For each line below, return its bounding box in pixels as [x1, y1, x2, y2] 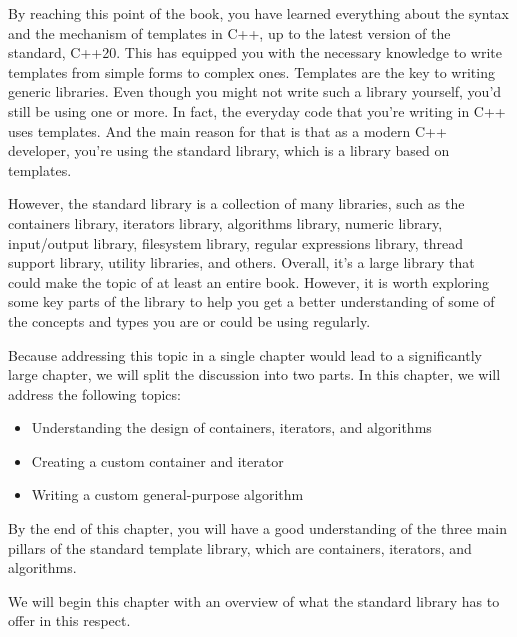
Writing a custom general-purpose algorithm [31, 484, 304, 505]
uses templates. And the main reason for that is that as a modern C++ [8, 120, 447, 141]
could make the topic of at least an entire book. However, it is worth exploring [8, 271, 489, 292]
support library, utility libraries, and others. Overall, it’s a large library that [8, 252, 475, 273]
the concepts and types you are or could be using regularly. [8, 310, 371, 331]
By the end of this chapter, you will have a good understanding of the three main [8, 518, 508, 539]
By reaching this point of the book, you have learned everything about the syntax [8, 3, 510, 23]
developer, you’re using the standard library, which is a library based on [8, 140, 450, 161]
